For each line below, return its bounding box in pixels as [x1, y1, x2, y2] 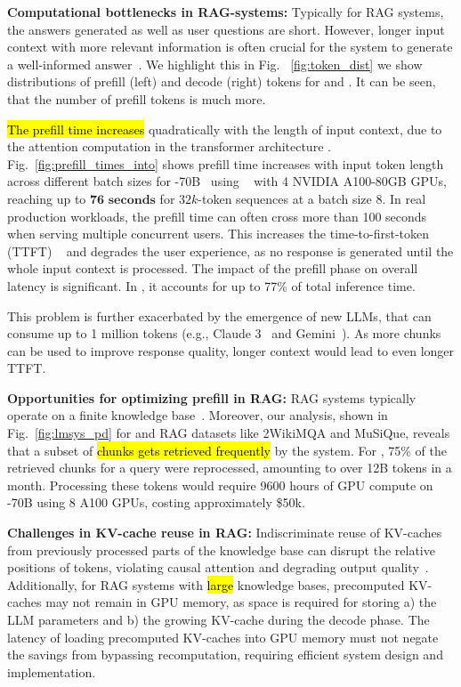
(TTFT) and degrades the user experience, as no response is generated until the [7, 241, 454, 260]
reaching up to [7, 189, 86, 207]
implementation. [7, 662, 96, 681]
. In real [382, 189, 426, 207]
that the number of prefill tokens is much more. [7, 89, 266, 108]
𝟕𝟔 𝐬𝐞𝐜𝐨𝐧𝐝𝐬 [90, 193, 156, 206]
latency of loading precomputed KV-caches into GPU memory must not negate [7, 627, 439, 646]
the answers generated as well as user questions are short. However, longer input [7, 20, 445, 38]
